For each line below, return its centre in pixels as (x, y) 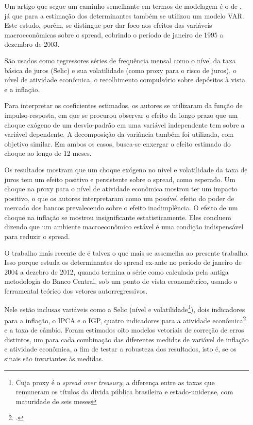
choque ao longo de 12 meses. (48, 153)
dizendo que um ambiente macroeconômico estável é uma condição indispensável (124, 227)
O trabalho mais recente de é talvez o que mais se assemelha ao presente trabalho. (127, 252)
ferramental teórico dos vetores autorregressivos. (76, 291)
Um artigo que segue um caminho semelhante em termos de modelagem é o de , (123, 6)
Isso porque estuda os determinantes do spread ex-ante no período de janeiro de (123, 262)
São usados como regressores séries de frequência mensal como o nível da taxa (120, 60)
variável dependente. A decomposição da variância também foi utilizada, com (119, 134)
